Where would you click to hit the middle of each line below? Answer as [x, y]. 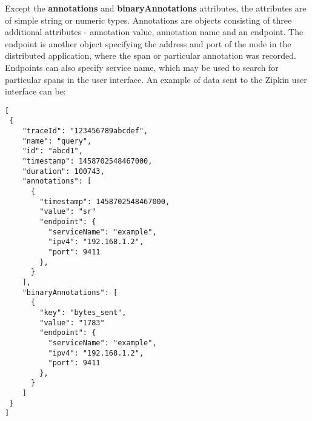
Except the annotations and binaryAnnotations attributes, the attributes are [156, 8]
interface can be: [35, 91]
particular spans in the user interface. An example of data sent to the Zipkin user [156, 79]
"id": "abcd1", [52, 151]
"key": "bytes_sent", [83, 312]
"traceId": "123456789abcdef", [85, 131]
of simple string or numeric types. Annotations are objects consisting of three [148, 20]
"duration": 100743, [63, 171]
